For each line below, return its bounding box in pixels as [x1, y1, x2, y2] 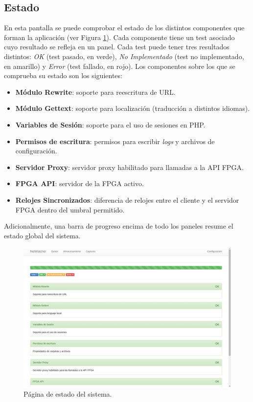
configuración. [15, 146, 57, 156]
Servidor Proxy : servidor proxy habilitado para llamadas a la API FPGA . [15, 162, 244, 172]
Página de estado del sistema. [23, 389, 112, 399]
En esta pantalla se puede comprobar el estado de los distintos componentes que [4, 22, 245, 33]
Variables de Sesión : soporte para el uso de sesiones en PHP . [15, 119, 206, 129]
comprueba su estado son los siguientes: [4, 70, 122, 81]
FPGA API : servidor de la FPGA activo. [15, 178, 144, 189]
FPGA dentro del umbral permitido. [15, 204, 125, 214]
